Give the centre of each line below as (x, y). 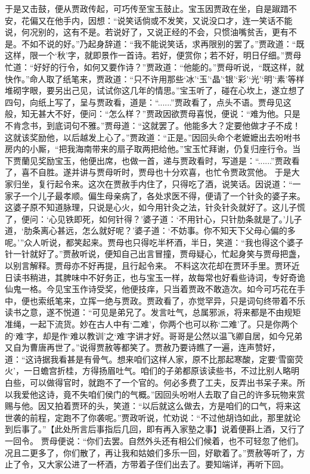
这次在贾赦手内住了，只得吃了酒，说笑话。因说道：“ (190, 183)
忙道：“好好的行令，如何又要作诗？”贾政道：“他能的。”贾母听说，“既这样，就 (155, 66)
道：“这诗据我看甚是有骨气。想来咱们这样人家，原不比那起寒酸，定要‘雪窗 (150, 359)
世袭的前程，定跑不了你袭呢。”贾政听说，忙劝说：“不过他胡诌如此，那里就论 (153, 417)
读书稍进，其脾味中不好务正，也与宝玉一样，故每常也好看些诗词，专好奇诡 (159, 277)
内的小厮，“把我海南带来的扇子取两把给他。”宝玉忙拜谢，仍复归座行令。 (153, 149)
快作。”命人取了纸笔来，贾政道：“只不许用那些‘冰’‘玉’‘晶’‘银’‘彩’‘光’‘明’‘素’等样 (155, 78)
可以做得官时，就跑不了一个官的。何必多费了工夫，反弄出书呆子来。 (163, 382)
